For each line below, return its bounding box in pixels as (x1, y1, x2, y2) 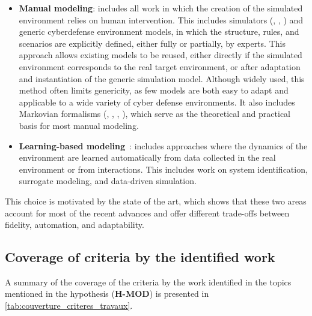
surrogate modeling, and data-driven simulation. (19, 174, 197, 187)
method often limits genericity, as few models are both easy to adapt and (19, 84, 289, 97)
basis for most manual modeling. (19, 119, 139, 131)
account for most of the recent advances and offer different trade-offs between (5, 206, 290, 219)
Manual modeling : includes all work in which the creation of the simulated (19, 2, 303, 14)
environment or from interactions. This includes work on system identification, (19, 162, 308, 175)
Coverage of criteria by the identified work (5, 248, 275, 266)
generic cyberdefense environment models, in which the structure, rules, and (19, 25, 299, 38)
